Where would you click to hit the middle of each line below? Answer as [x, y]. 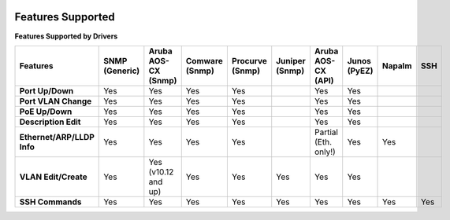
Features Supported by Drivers [66, 36]
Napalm [398, 65]
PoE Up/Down [46, 112]
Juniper [291, 60]
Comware [205, 60]
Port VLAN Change [56, 101]
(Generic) [122, 71]
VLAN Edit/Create [54, 177]
